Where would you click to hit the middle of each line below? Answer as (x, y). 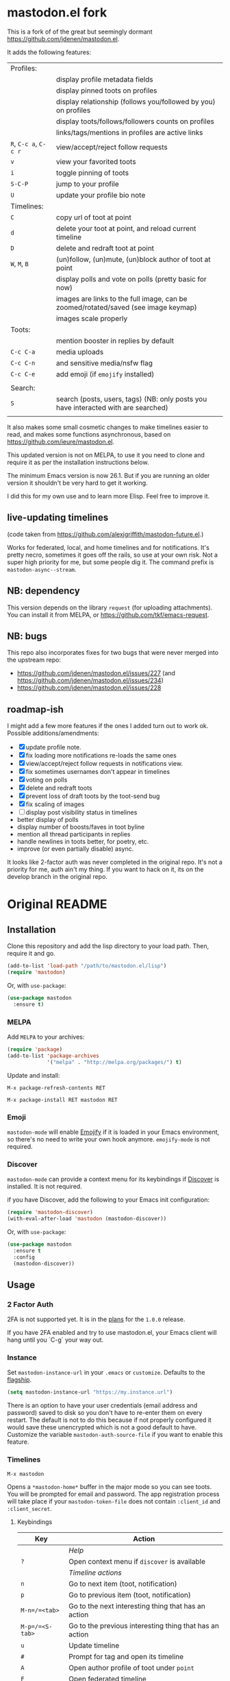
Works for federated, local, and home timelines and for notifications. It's (108, 547)
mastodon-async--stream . (42, 569)
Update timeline (94, 1645)
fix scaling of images (55, 804)
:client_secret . (30, 1508)
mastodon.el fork (57, 13)
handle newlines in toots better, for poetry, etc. (83, 842)
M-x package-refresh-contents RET (56, 1088)
